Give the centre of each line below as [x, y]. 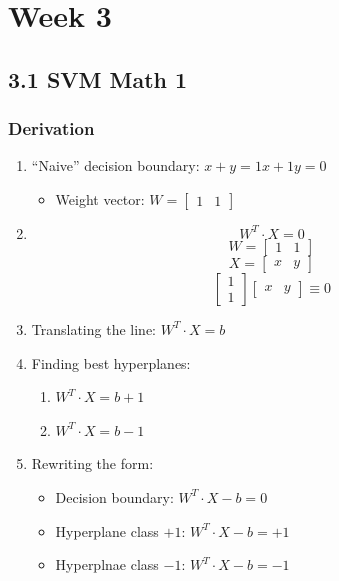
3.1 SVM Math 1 [98, 78]
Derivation [51, 128]
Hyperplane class [107, 530]
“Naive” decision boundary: [115, 165]
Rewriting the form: [92, 463]
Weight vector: [100, 198]
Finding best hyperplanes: [111, 362]
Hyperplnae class [107, 564]
